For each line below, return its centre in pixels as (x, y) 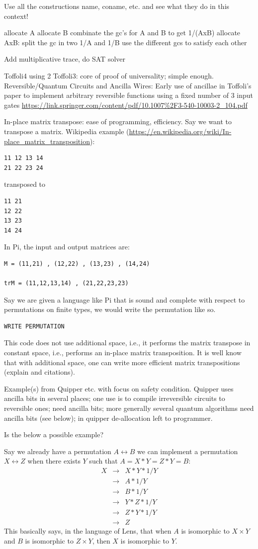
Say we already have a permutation (58, 451)
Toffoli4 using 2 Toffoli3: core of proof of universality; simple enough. (109, 75)
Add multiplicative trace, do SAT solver (65, 59)
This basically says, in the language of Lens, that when (88, 531)
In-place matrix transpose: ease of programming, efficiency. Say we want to (118, 121)
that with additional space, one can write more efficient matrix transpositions (122, 362)
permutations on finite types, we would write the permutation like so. (110, 309)
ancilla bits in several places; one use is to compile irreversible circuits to (115, 398)
